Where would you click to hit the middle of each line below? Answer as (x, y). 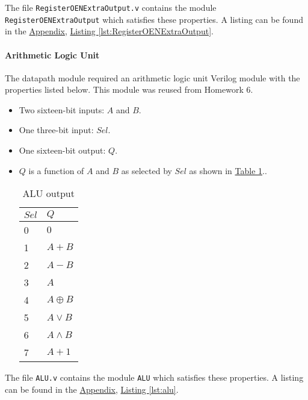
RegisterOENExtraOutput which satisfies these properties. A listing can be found (154, 19)
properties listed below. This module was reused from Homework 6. (129, 89)
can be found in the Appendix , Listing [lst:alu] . (92, 389)
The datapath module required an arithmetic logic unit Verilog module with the (152, 77)
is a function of (56, 170)
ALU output (48, 193)
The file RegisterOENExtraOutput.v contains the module (111, 7)
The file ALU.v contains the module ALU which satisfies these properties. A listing (154, 377)
